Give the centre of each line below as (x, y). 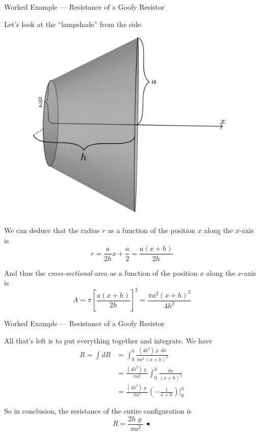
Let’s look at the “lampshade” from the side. (74, 24)
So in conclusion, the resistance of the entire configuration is (98, 411)
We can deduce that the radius (52, 230)
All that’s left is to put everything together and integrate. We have (108, 340)
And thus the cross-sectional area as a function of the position (101, 272)
